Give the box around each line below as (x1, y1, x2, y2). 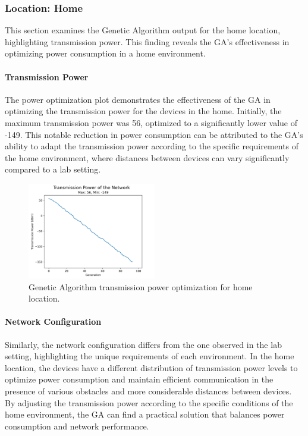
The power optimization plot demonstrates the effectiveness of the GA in (5, 93, 271, 105)
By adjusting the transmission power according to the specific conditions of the (5, 396, 293, 409)
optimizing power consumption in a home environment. (5, 47, 206, 59)
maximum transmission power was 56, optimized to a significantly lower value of (5, 116, 298, 128)
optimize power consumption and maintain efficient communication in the (5, 373, 274, 385)
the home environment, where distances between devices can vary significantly (5, 151, 290, 164)
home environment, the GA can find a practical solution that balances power (5, 408, 285, 421)
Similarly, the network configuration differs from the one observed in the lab (5, 338, 282, 350)
